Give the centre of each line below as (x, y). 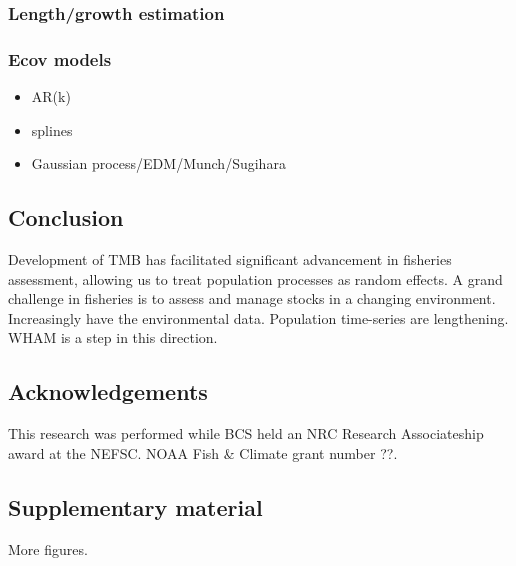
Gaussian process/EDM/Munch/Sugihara (158, 163)
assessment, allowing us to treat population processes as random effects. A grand (255, 278)
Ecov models (60, 58)
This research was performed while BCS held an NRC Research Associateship (246, 433)
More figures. (48, 548)
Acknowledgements (108, 391)
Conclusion (66, 217)
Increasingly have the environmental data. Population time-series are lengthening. (258, 317)
